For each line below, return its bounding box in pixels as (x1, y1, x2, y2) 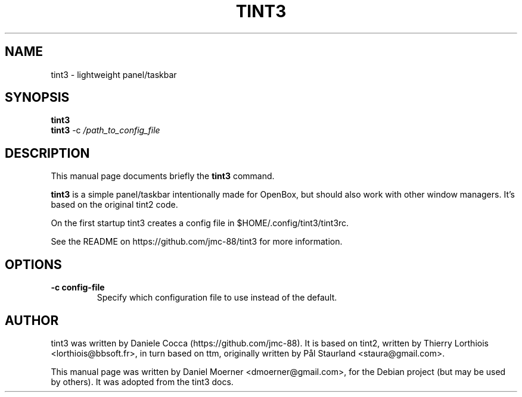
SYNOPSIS (5, 90, 70, 105)
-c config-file (51, 282, 105, 293)
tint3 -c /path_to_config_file (51, 125, 160, 136)
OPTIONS (5, 257, 62, 272)
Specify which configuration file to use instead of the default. (97, 292, 337, 303)
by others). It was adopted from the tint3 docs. (51, 376, 234, 387)
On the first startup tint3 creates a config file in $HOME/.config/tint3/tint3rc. (51, 218, 349, 229)
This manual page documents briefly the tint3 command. (51, 171, 275, 182)
